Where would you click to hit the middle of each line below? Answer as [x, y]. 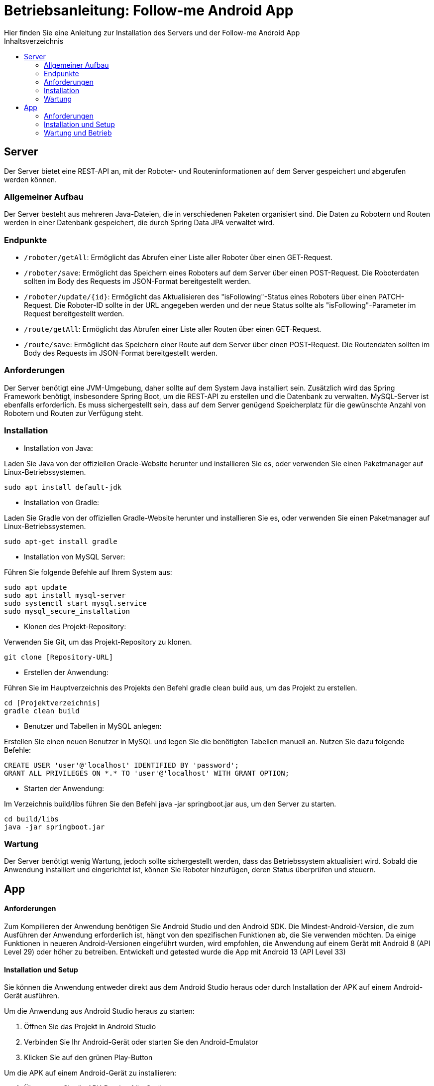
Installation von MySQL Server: [75, 556]
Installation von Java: [58, 448]
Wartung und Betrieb [78, 133]
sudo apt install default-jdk [63, 487]
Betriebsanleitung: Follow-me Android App [149, 10]
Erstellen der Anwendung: [66, 672]
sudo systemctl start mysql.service [75, 603]
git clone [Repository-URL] [59, 657]
